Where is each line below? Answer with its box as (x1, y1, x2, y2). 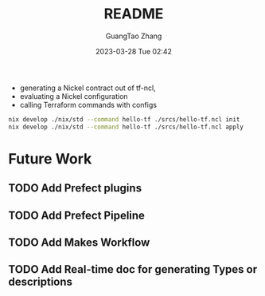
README (103, 5, 164, 23)
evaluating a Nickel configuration (19, 91, 129, 101)
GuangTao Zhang (105, 31, 162, 41)
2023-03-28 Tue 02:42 (95, 46, 173, 56)
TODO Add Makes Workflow (8, 236, 150, 250)
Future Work (8, 149, 92, 168)
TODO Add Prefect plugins (8, 181, 142, 195)
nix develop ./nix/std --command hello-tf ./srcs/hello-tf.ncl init (8, 115, 240, 124)
